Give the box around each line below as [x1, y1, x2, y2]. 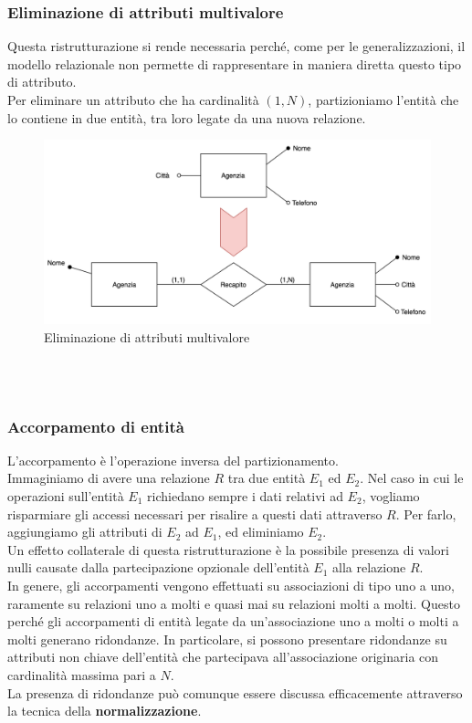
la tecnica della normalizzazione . [7, 701, 202, 720]
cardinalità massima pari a [7, 665, 156, 684]
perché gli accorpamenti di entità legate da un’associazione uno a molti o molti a [7, 612, 459, 631]
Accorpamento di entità [7, 414, 184, 437]
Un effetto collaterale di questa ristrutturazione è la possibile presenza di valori [7, 540, 449, 559]
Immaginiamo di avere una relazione [7, 468, 210, 487]
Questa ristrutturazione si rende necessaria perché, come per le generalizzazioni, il [7, 37, 466, 56]
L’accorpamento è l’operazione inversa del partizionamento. [7, 450, 339, 469]
